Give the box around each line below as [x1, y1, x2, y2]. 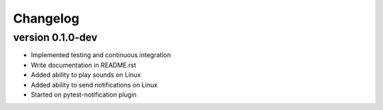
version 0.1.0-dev [13, 31, 98, 44]
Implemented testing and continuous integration [30, 51, 172, 59]
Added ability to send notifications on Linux [30, 80, 158, 89]
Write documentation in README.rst [30, 61, 136, 69]
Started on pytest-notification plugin [30, 90, 138, 99]
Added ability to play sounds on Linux [30, 71, 141, 79]
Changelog [13, 11, 79, 26]
